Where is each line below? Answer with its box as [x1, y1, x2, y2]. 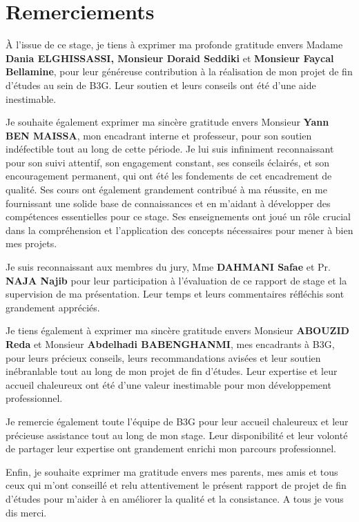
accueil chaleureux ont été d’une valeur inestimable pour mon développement [6, 377, 331, 391]
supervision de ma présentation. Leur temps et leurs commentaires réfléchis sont [6, 287, 345, 301]
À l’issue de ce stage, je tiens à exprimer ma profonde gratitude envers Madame [6, 37, 343, 52]
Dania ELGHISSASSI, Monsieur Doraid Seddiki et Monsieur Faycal [6, 50, 334, 65]
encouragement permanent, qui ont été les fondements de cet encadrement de [6, 168, 332, 183]
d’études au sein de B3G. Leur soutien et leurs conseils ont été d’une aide [6, 77, 316, 92]
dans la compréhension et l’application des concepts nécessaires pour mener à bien [6, 222, 353, 237]
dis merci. [6, 505, 47, 519]
